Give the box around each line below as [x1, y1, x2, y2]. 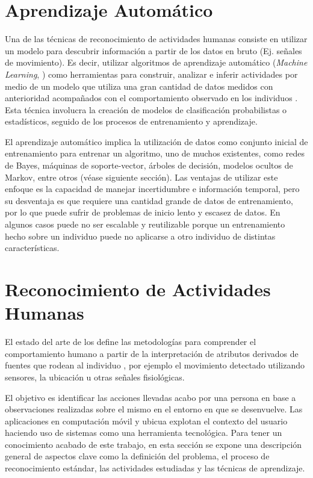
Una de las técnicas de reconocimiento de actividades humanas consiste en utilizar [5, 33, 308, 45]
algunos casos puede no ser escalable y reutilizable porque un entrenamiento [5, 218, 285, 231]
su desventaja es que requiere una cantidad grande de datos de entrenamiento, [5, 194, 293, 206]
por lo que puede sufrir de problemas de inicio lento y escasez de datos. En [5, 206, 280, 219]
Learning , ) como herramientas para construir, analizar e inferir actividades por [5, 67, 298, 80]
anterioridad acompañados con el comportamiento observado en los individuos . [5, 92, 298, 104]
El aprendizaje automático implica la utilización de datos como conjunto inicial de [5, 135, 308, 147]
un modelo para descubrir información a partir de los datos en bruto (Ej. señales [5, 44, 302, 57]
